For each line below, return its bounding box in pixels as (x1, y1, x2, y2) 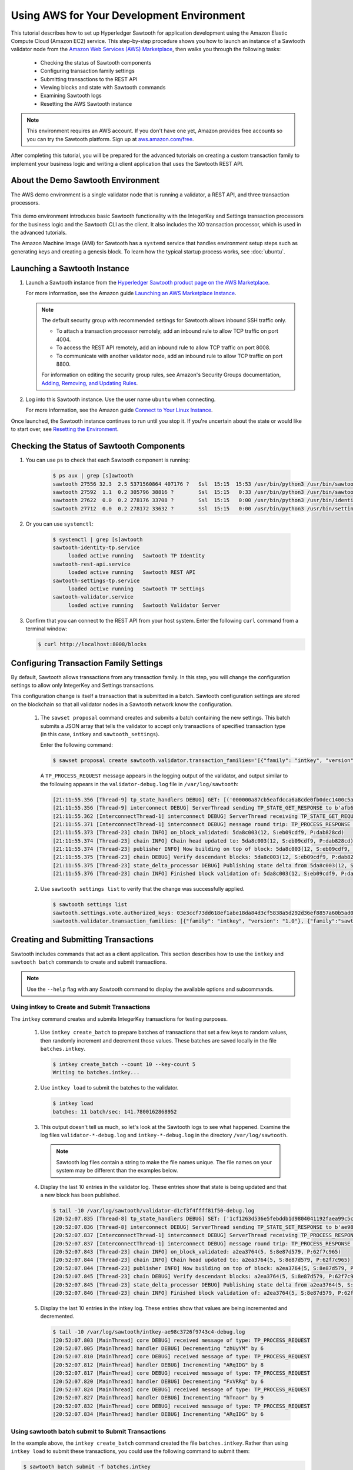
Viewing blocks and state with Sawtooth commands (40, 83, 166, 91)
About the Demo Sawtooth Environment (11, 175, 160, 185)
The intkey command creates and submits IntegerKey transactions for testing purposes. (11, 1015, 228, 1023)
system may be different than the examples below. (56, 1167, 179, 1174)
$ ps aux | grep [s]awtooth (52, 472, 134, 479)
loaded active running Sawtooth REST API (68, 569, 196, 576)
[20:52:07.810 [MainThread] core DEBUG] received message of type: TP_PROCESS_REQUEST (52, 1353, 311, 1360)
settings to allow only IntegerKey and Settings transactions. (11, 682, 155, 689)
